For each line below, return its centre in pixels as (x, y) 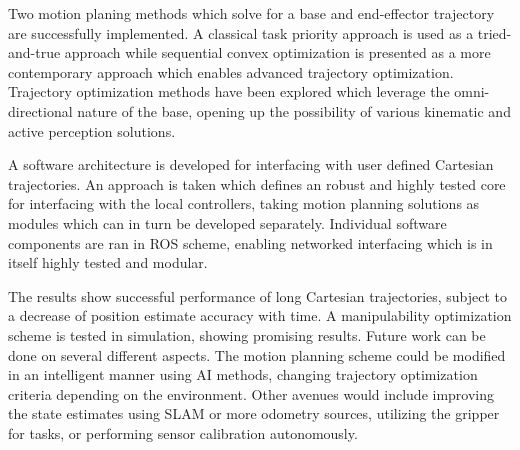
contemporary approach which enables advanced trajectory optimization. (231, 71)
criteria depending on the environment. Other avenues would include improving (251, 393)
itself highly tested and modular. (108, 262)
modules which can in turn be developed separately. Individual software (227, 222)
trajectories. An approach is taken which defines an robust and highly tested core (257, 183)
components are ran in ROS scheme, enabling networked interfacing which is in (250, 242)
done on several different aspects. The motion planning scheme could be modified (257, 354)
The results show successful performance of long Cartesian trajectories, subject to (258, 295)
